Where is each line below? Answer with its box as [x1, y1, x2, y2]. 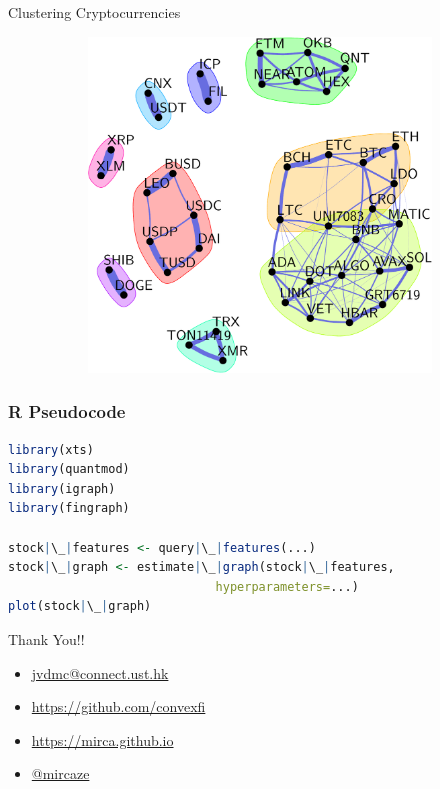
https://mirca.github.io [31, 729, 174, 750]
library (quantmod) [8, 462, 130, 477]
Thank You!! [8, 629, 85, 650]
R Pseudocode [8, 399, 126, 424]
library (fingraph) [8, 501, 130, 516]
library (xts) [8, 442, 94, 457]
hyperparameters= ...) [215, 579, 359, 594]
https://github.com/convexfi [31, 696, 206, 717]
